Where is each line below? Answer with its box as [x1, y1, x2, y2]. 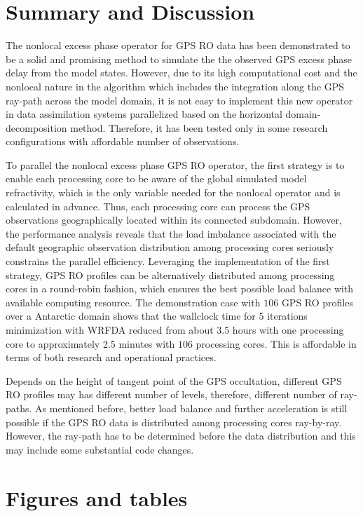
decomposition [6, 120, 67, 135]
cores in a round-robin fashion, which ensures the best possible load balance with [6, 281, 354, 296]
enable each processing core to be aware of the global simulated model [6, 171, 307, 186]
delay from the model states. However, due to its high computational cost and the [6, 65, 357, 80]
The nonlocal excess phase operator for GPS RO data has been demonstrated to [6, 38, 350, 53]
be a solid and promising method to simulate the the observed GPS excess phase [6, 51, 352, 66]
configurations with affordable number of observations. [6, 134, 240, 149]
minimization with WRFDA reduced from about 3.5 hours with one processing [6, 322, 344, 337]
